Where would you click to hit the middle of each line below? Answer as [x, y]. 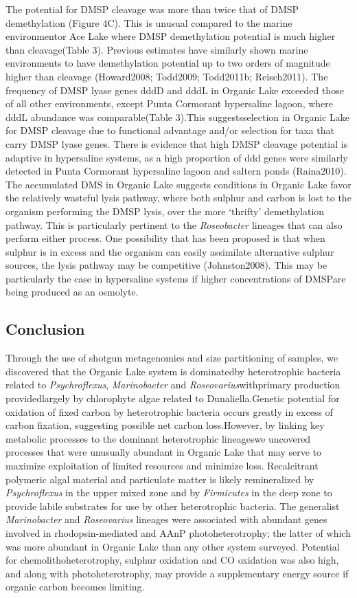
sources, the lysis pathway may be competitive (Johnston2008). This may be [166, 265]
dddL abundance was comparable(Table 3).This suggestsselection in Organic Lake [178, 117]
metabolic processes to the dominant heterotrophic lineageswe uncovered [158, 438]
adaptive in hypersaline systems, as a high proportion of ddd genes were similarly [177, 157]
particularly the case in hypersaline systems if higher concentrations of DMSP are [176, 278]
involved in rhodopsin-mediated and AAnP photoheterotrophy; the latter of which [178, 532]
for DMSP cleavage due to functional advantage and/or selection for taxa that [170, 130]
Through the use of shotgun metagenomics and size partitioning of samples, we [172, 358]
